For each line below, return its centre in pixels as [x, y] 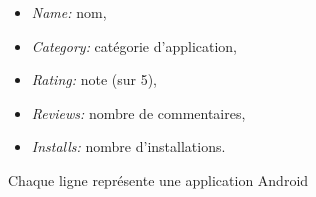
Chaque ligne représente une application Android [158, 179]
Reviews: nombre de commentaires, [138, 112]
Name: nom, [69, 12]
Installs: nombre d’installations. [128, 146]
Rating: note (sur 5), [94, 79]
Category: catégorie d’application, [134, 45]
